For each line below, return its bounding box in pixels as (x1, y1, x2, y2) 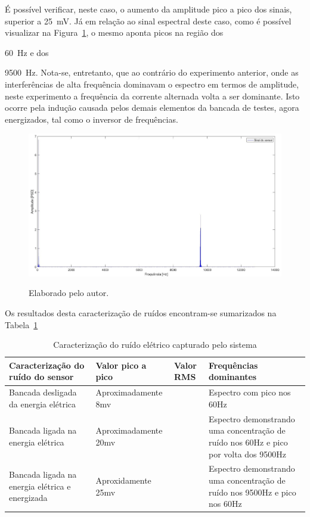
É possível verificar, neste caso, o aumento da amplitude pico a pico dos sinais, (5, 3, 292, 15)
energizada (9, 491, 48, 504)
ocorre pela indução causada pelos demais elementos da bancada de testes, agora (5, 101, 299, 114)
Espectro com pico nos (208, 386, 291, 398)
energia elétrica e (9, 479, 71, 492)
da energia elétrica (9, 397, 76, 410)
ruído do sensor (9, 370, 74, 383)
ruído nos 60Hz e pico (208, 435, 288, 448)
